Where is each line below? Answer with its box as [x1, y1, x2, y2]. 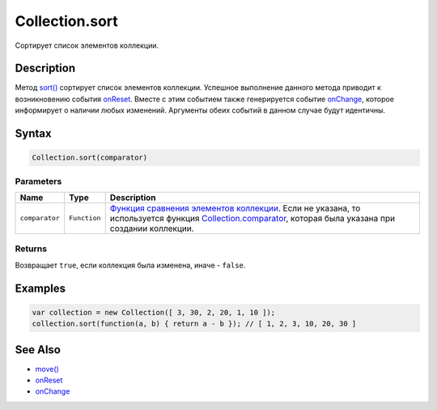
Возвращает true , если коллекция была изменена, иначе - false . [15, 260, 246, 270]
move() [35, 364, 60, 374]
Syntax [15, 126, 52, 141]
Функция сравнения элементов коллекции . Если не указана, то [109, 203, 361, 214]
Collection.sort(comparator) [32, 153, 148, 162]
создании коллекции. [109, 223, 194, 234]
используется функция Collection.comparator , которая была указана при [109, 212, 396, 224]
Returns [15, 243, 48, 254]
